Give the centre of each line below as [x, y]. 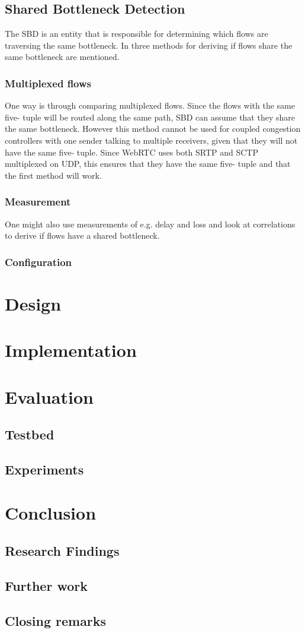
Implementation [71, 350]
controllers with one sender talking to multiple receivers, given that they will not [151, 140]
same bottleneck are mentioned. [62, 57]
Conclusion [51, 513]
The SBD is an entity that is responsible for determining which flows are [137, 34]
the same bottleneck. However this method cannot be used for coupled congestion [153, 129]
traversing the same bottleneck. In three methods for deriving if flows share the [149, 45]
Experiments [44, 469]
